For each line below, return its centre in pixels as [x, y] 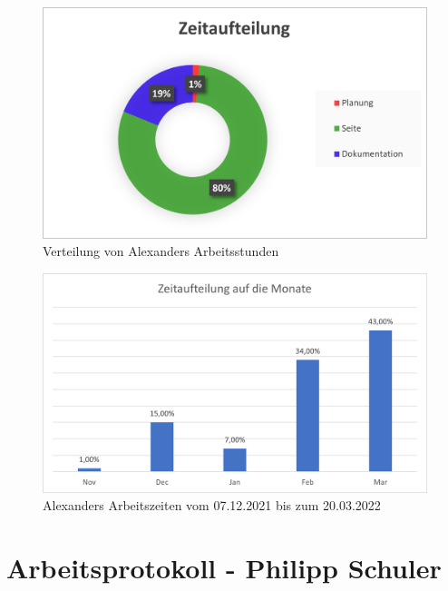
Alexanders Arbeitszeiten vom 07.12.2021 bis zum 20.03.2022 [212, 505]
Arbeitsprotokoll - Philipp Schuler [224, 568]
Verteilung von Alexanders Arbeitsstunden [161, 251]
